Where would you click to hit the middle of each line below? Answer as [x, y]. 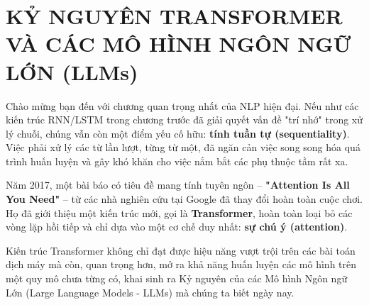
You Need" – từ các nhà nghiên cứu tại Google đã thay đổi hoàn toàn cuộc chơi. [184, 199]
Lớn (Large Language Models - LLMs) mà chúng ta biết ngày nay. [150, 292]
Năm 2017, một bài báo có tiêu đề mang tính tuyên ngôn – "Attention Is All [178, 185]
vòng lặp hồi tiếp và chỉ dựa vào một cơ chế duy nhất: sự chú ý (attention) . [177, 227]
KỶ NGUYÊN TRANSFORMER [174, 16]
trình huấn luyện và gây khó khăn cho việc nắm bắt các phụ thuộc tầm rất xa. [177, 161]
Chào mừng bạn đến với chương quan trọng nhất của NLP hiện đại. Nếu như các [182, 105]
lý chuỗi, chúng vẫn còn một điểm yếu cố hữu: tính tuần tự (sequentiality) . [178, 133]
